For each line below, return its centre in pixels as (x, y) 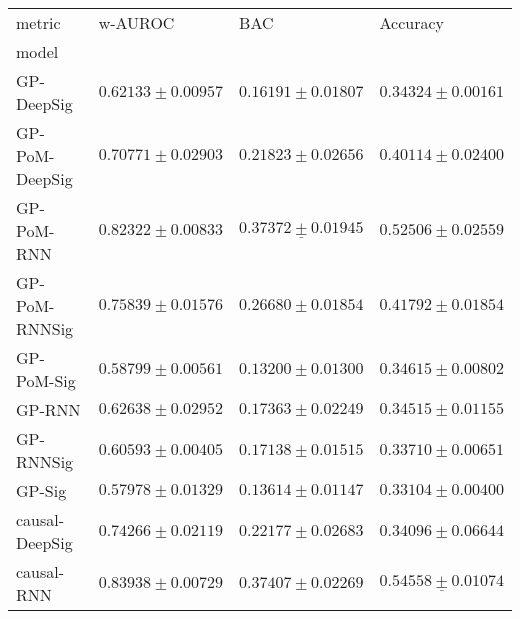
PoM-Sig (46, 380)
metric (38, 22)
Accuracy (412, 22)
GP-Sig (41, 490)
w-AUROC (136, 22)
